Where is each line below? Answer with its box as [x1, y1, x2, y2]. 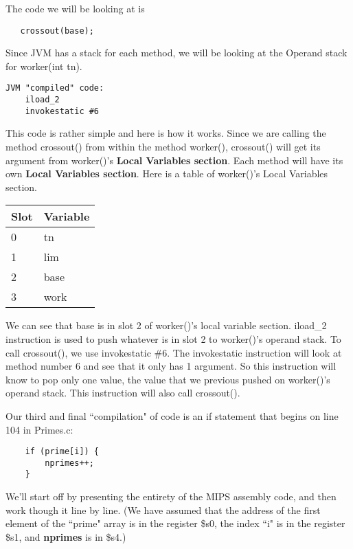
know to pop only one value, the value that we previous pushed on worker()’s [5, 372, 330, 386]
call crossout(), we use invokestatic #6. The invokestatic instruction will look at [5, 345, 342, 359]
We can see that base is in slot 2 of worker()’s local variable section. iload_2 [5, 318, 327, 333]
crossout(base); [20, 25, 94, 36]
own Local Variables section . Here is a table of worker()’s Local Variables [5, 166, 328, 181]
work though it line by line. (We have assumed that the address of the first [5, 502, 321, 517]
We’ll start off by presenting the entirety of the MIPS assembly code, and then [5, 489, 337, 504]
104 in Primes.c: [5, 422, 73, 436]
